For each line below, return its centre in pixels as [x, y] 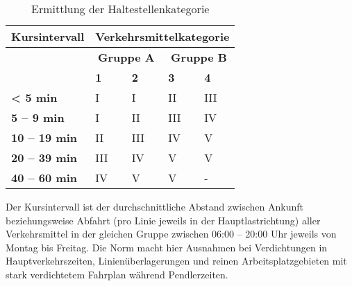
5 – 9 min [38, 117]
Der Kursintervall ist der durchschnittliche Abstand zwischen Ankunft [154, 206]
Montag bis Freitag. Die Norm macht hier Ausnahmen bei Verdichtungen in [167, 247]
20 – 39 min [44, 158]
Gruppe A [126, 57]
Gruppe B [199, 57]
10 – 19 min [44, 137]
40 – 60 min [44, 178]
